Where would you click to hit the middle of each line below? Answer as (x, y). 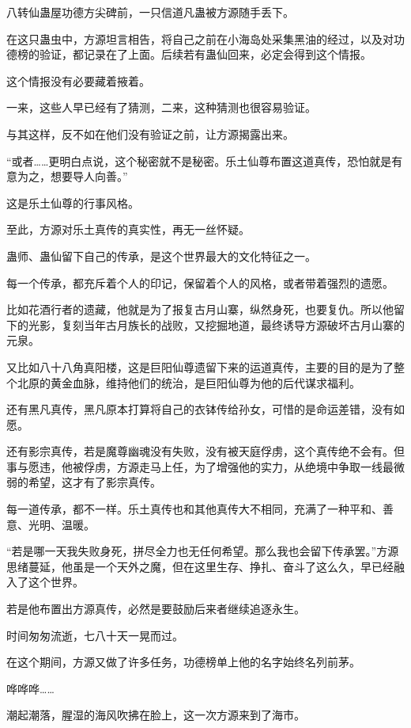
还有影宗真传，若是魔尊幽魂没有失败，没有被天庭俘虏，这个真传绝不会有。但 (205, 451)
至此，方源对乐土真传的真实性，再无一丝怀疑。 (128, 229)
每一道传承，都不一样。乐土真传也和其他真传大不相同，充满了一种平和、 (194, 509)
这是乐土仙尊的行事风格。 (73, 202)
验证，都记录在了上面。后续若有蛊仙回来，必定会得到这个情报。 (205, 54)
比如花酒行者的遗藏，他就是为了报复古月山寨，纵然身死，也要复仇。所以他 (200, 309)
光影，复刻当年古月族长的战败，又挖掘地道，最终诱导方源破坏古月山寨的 (216, 324)
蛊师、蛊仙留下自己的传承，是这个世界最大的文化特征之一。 (161, 255)
